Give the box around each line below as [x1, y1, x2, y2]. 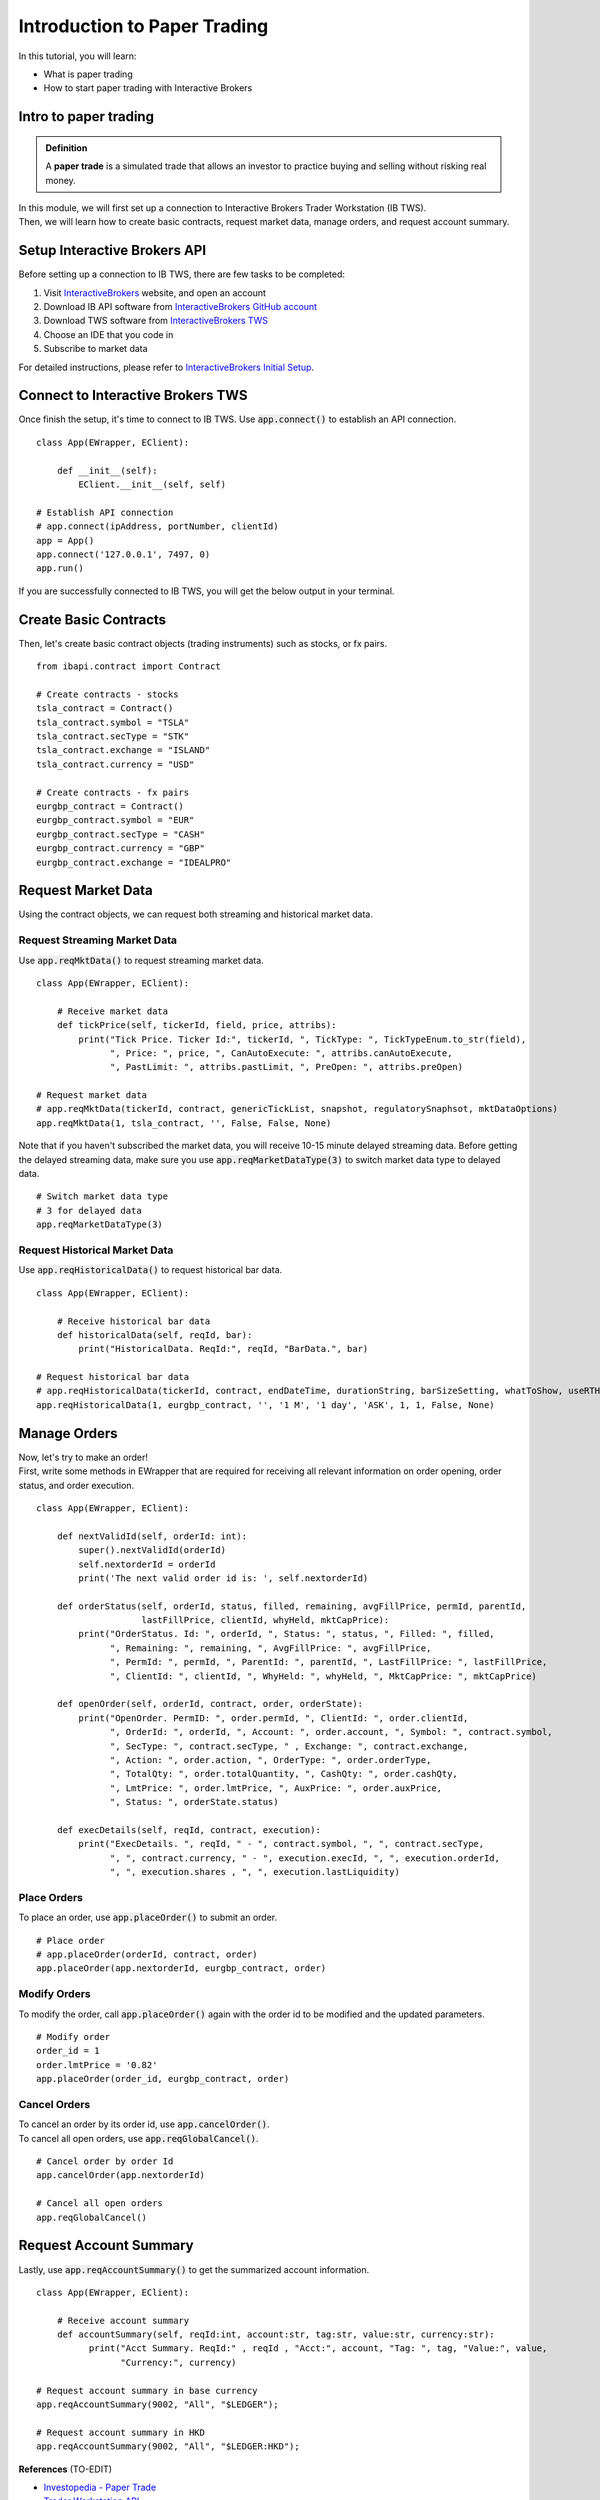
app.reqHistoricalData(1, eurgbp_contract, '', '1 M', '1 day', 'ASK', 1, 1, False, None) [36, 1399, 495, 1410]
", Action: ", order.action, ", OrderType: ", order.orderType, [110, 1754, 432, 1765]
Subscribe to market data [43, 343, 149, 355]
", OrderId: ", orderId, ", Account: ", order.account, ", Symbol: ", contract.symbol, [110, 1726, 554, 1738]
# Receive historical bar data [56, 1315, 211, 1327]
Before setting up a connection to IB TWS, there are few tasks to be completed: [18, 268, 345, 280]
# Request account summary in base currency [36, 2385, 259, 2396]
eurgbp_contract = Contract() [36, 800, 185, 812]
